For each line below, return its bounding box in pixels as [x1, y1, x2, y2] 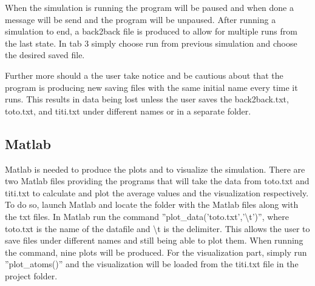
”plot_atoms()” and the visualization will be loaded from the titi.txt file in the [5, 258, 299, 270]
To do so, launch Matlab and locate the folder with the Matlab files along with [5, 198, 299, 211]
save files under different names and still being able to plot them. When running [5, 234, 303, 247]
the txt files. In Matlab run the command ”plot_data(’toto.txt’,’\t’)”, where [5, 210, 290, 222]
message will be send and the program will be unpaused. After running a [5, 13, 276, 25]
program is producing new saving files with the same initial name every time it [5, 81, 298, 93]
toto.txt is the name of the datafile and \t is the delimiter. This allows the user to [5, 222, 310, 234]
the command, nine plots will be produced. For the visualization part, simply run [5, 245, 307, 258]
